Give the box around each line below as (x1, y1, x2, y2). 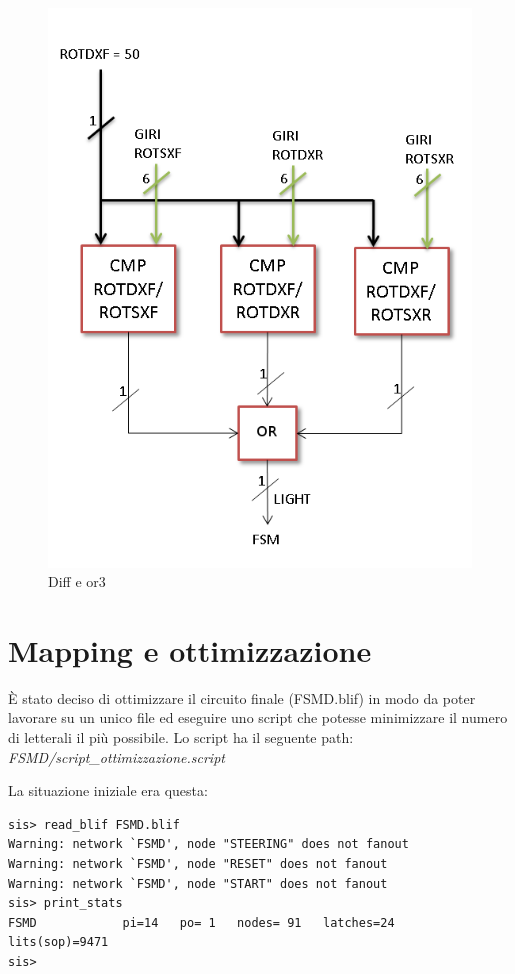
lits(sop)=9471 (8, 935, 109, 950)
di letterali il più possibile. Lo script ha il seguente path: (8, 727, 354, 748)
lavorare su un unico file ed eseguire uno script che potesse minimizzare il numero (8, 707, 508, 728)
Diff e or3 (48, 571, 106, 592)
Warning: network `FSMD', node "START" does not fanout (8, 876, 388, 891)
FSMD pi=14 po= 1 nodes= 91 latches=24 (8, 915, 395, 930)
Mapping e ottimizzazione (8, 629, 372, 670)
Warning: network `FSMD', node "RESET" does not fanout (8, 856, 388, 871)
